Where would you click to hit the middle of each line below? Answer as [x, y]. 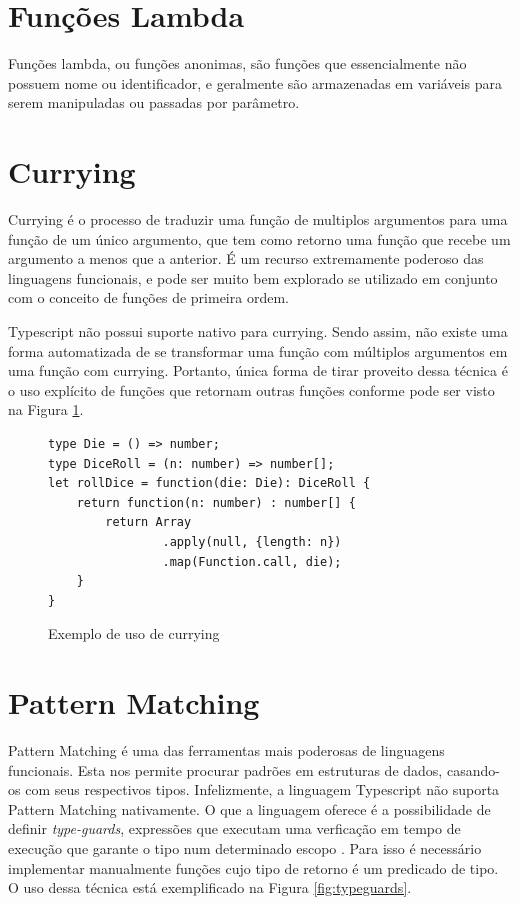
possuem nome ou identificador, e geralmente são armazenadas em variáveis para [255, 82]
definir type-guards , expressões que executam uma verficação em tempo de [234, 828]
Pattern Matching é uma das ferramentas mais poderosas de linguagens [226, 750]
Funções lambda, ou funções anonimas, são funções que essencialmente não [237, 63]
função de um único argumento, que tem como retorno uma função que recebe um [259, 238]
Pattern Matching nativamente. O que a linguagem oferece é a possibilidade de [249, 808]
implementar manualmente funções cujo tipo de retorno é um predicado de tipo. [253, 867]
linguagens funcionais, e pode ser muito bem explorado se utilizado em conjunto [253, 277]
